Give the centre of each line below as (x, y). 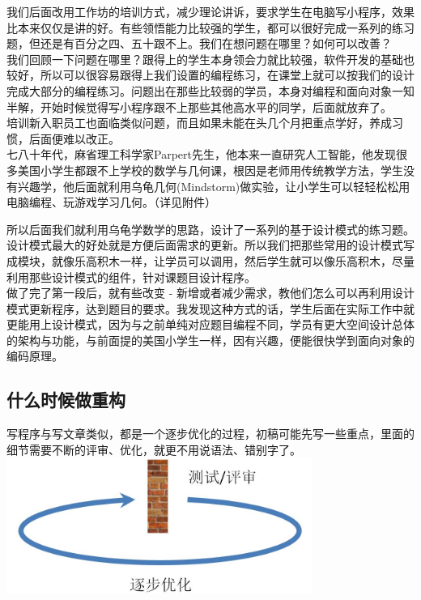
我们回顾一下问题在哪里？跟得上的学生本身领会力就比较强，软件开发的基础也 (210, 59)
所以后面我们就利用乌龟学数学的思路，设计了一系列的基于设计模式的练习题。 (210, 229)
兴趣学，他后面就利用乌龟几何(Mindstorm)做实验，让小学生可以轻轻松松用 (214, 186)
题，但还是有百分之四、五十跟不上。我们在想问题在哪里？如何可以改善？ (199, 43)
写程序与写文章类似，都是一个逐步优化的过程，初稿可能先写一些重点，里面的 (210, 434)
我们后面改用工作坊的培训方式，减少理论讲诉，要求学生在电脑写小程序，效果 (210, 11)
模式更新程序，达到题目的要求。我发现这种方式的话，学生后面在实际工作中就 (210, 308)
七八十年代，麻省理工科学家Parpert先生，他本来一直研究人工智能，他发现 (201, 154)
